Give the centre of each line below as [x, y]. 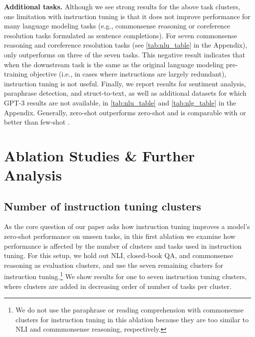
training [16, 74]
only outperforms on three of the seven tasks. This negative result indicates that [125, 54]
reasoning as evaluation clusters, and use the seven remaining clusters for [114, 265]
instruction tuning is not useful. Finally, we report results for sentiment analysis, [125, 83]
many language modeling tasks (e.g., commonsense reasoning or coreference [117, 26]
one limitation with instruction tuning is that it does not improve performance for [127, 16]
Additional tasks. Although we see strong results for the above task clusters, [122, 6]
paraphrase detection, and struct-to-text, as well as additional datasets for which [125, 93]
